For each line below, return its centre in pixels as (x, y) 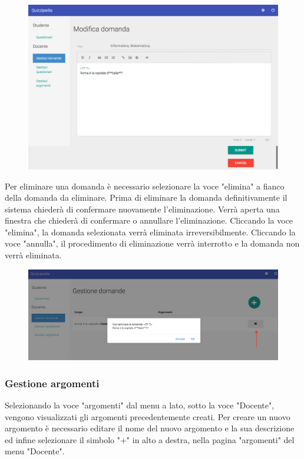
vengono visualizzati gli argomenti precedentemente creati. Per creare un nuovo (148, 416)
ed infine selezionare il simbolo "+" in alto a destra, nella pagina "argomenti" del (150, 439)
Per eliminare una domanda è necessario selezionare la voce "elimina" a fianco (145, 186)
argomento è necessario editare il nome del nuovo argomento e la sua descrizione (150, 428)
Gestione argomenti (52, 383)
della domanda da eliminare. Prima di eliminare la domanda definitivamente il (146, 197)
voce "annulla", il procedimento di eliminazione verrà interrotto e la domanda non (152, 243)
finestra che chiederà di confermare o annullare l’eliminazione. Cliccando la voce (149, 220)
